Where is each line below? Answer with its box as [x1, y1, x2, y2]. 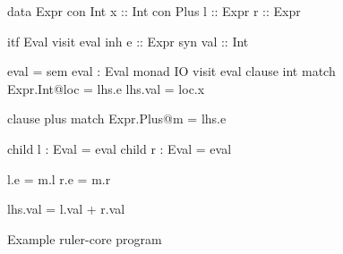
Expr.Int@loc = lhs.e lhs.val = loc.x [7, 79, 205, 97]
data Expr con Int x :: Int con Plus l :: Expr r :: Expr [7, 2, 301, 20]
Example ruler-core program [7, 229, 162, 248]
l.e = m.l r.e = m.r [7, 169, 111, 188]
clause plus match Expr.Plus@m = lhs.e [7, 109, 227, 128]
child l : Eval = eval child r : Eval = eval [7, 139, 232, 157]
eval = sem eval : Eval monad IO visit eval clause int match [7, 62, 336, 80]
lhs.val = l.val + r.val [7, 199, 125, 218]
